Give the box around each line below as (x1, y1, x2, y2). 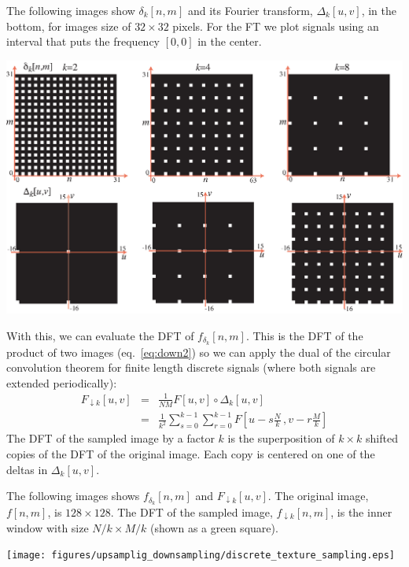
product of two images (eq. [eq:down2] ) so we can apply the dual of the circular (6, 343, 391, 360)
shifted (366, 430, 398, 447)
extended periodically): (6, 374, 117, 391)
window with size (6, 519, 89, 535)
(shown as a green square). (150, 519, 278, 535)
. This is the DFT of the (245, 327, 363, 343)
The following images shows (6, 487, 140, 504)
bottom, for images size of (6, 17, 131, 34)
